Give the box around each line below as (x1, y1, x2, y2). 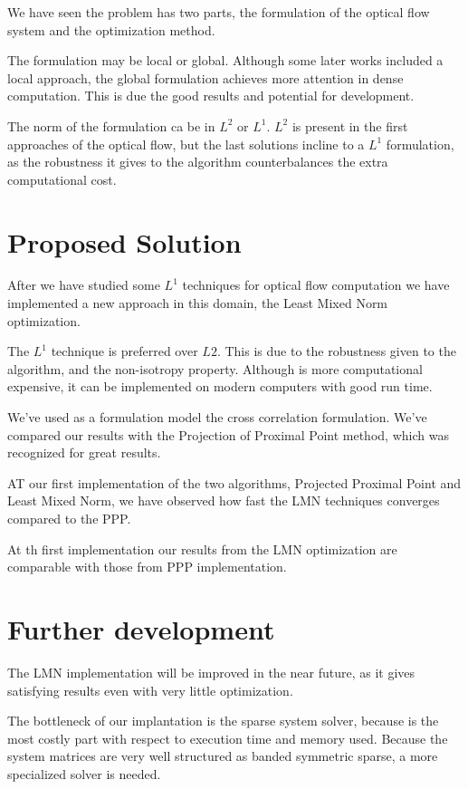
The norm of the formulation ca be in (7, 116, 215, 135)
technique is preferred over (51, 342, 198, 361)
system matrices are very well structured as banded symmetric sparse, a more (7, 746, 438, 765)
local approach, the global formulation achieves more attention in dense (7, 68, 404, 87)
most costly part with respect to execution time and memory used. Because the (7, 728, 448, 747)
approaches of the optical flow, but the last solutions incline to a (7, 134, 365, 153)
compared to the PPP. (7, 509, 131, 527)
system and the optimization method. (7, 20, 215, 39)
